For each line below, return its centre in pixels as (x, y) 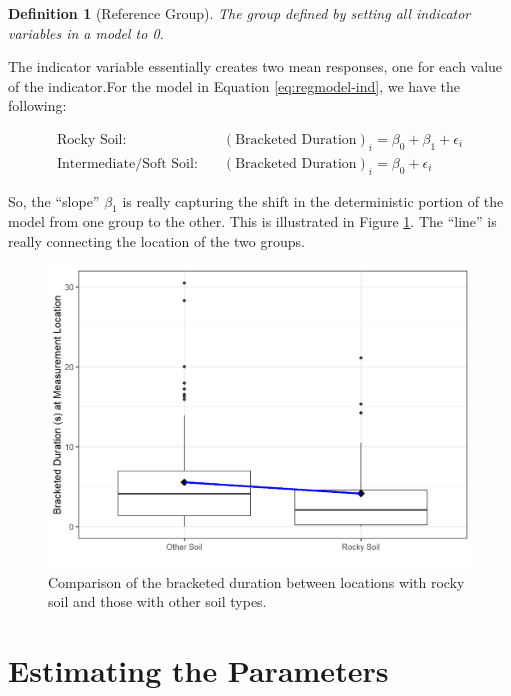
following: (37, 105)
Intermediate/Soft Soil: (127, 163)
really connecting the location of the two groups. (156, 241)
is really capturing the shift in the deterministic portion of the (313, 200)
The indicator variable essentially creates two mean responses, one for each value (255, 66)
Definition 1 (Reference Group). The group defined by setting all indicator (239, 13)
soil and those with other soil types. (157, 601)
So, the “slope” (54, 200)
